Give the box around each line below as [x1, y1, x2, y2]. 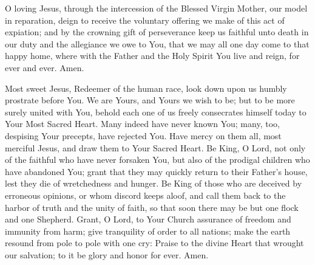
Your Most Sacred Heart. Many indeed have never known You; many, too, [5, 117, 280, 130]
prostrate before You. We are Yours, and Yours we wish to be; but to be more [5, 94, 295, 106]
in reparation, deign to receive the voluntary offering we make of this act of [5, 13, 285, 26]
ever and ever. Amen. [5, 61, 84, 74]
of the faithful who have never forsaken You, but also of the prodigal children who [5, 153, 310, 166]
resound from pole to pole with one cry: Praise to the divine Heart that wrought [5, 236, 304, 249]
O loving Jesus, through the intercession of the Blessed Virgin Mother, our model [5, 2, 308, 14]
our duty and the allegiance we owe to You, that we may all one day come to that [5, 37, 310, 50]
